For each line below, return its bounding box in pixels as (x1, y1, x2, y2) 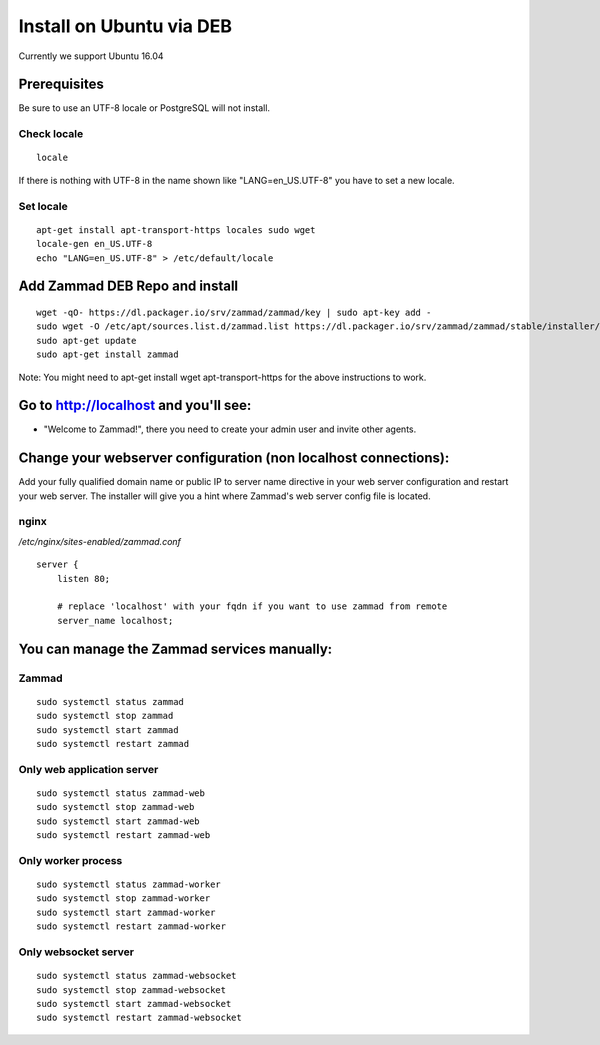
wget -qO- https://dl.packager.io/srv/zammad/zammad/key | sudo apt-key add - (36, 306, 432, 318)
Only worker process (18, 853, 123, 867)
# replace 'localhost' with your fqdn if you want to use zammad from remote (56, 601, 448, 612)
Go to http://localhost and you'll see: (18, 397, 252, 414)
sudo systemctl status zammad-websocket (36, 970, 237, 982)
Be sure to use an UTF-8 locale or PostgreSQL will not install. (18, 102, 270, 114)
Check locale (18, 127, 84, 141)
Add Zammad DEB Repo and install (18, 278, 239, 295)
